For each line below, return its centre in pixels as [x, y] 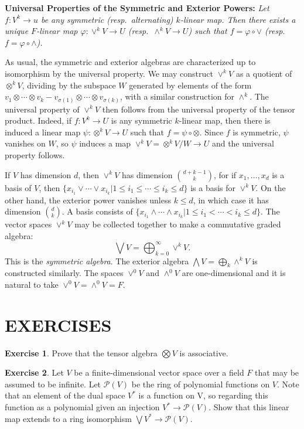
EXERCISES [58, 324]
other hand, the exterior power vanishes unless [88, 200]
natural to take [32, 284]
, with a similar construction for [177, 96]
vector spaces [28, 224]
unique [17, 31]
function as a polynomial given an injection [82, 407]
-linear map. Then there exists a [238, 19]
